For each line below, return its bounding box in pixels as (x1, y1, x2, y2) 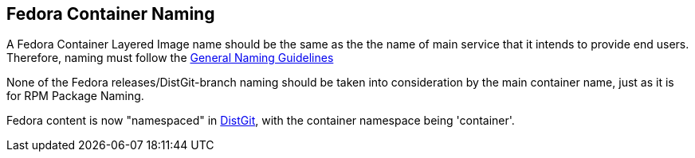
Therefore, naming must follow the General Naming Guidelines (6, 51, 334, 65)
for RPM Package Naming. (6, 89, 144, 103)
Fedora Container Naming (6, 4, 215, 24)
